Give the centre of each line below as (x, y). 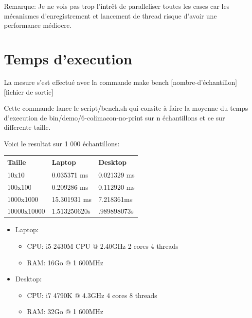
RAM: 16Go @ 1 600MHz (65, 262)
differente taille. (27, 127)
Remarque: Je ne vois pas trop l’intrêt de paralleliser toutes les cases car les (117, 6)
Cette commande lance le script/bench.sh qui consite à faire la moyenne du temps (126, 108)
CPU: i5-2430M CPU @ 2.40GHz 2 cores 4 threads (103, 246)
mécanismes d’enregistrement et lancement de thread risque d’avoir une (110, 15)
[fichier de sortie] (29, 91)
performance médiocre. (38, 25)
